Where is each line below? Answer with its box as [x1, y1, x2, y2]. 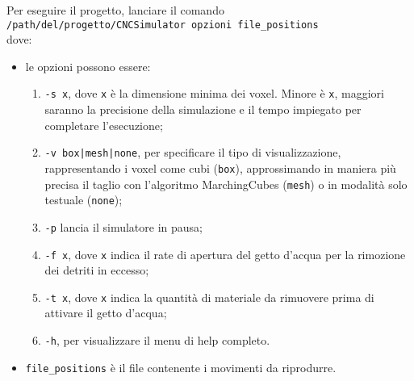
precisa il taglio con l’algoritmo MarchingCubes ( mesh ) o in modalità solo [44, 175, 408, 192]
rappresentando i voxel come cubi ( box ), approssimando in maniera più [44, 159, 396, 176]
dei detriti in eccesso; [44, 262, 149, 278]
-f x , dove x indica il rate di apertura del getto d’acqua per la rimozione [44, 245, 406, 262]
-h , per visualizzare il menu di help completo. [44, 332, 270, 349]
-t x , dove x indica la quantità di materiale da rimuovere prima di [44, 288, 374, 305]
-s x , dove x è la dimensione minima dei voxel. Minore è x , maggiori [44, 85, 384, 102]
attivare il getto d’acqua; [44, 304, 167, 321]
